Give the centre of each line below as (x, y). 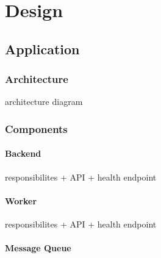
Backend (23, 153)
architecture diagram (44, 102)
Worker (21, 200)
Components (36, 128)
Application (42, 48)
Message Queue (38, 248)
